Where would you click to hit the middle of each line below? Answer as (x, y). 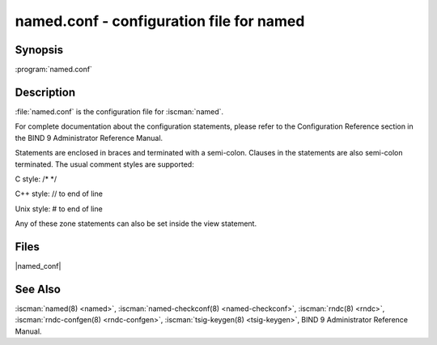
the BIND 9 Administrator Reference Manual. (89, 138)
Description (45, 92)
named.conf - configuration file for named (160, 21)
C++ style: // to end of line (59, 194)
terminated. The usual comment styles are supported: (104, 164)
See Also (38, 289)
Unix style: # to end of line (59, 209)
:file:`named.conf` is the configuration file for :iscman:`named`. (119, 111)
